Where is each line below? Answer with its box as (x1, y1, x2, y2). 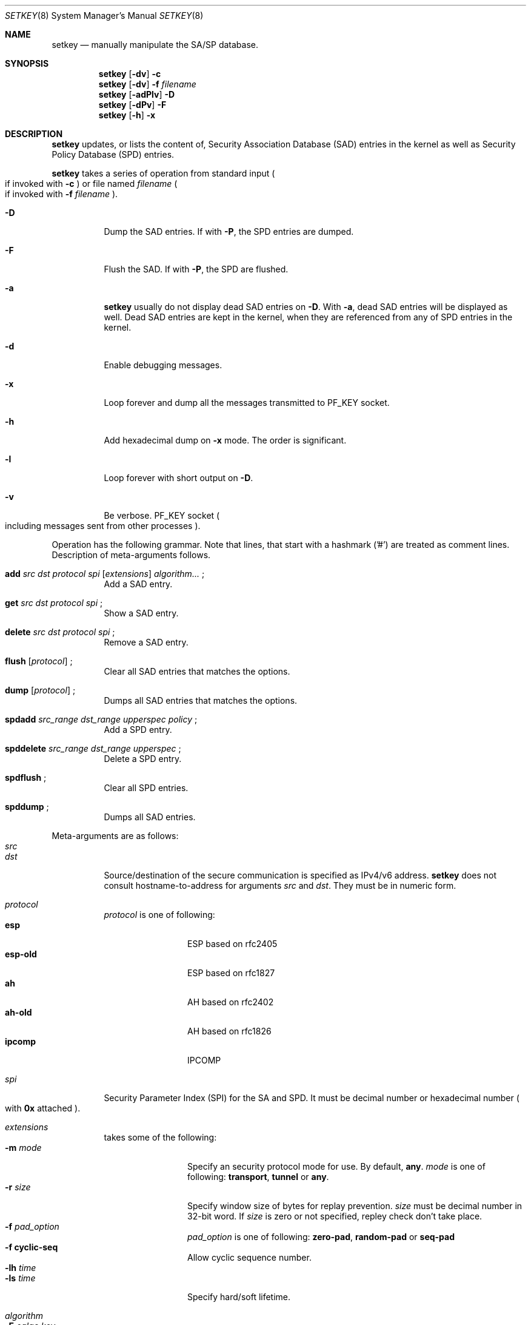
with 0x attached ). (5, 1103, 81, 1113)
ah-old (5, 1007, 32, 1017)
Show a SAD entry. (104, 608, 179, 618)
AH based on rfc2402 (187, 997, 274, 1007)
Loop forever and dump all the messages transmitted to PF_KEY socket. (104, 397, 390, 408)
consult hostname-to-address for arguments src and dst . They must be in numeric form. (104, 880, 456, 891)
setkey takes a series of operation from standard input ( (52, 168, 275, 178)
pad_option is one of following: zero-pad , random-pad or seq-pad (187, 1232, 455, 1242)
